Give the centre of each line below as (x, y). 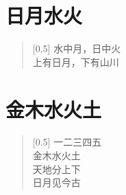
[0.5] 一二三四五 (67, 142)
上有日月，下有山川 (76, 61)
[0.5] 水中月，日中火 (77, 48)
